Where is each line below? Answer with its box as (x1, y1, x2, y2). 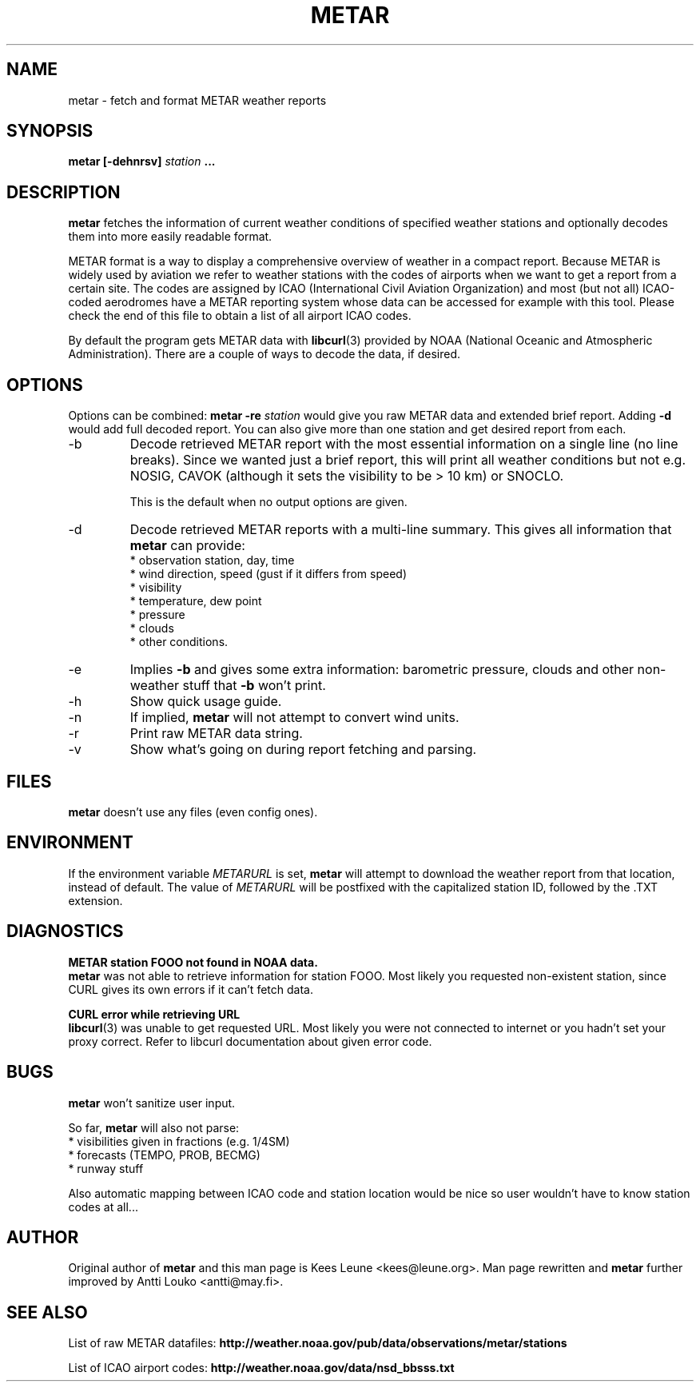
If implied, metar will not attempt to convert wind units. (129, 709, 459, 726)
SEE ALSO (6, 1302, 88, 1322)
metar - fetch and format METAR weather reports (68, 93, 327, 107)
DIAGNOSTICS (6, 921, 124, 942)
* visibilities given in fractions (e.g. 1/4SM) (68, 1134, 290, 1148)
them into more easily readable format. (68, 229, 272, 244)
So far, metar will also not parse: (68, 1120, 240, 1135)
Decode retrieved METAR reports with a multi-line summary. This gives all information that (129, 521, 672, 538)
